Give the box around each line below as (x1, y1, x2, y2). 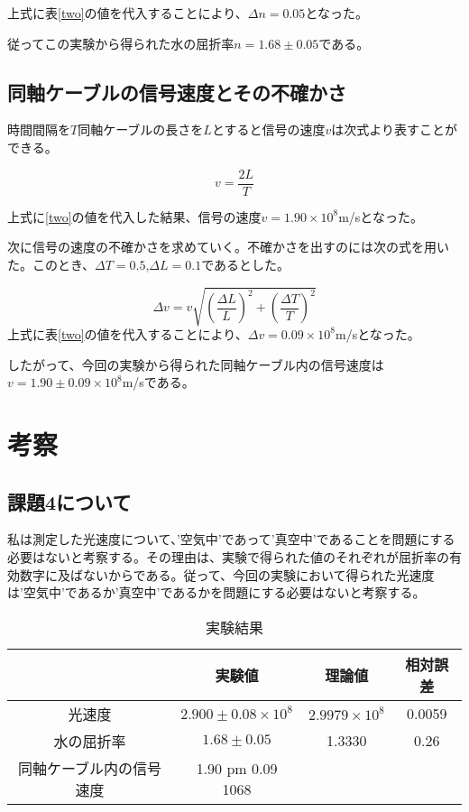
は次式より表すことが (331, 120, 458, 139)
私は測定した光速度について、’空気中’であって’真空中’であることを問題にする (7, 530, 455, 549)
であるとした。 (201, 254, 290, 273)
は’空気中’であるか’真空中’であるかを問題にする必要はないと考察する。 (7, 583, 426, 602)
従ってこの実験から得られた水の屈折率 (7, 33, 234, 52)
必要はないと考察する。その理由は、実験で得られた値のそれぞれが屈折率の (7, 547, 449, 566)
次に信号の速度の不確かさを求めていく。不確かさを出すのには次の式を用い (7, 237, 449, 256)
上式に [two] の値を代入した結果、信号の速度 (7, 207, 262, 226)
